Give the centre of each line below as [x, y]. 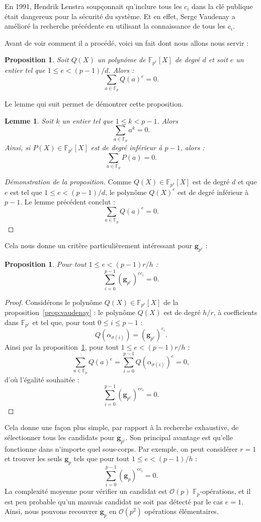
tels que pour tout [102, 458]
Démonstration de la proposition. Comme [68, 182]
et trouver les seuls [33, 458]
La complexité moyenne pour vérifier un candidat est [86, 491]
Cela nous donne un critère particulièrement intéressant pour [99, 245]
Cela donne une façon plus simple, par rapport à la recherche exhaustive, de [122, 427]
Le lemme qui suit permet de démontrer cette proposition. [94, 104]
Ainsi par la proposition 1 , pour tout [62, 346]
